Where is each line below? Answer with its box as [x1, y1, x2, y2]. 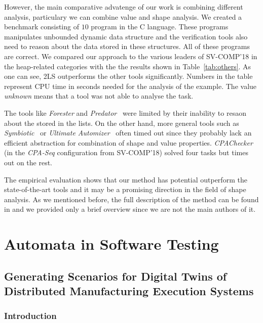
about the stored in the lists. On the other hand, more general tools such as [4, 117, 239, 128]
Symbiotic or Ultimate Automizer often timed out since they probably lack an [4, 127, 252, 138]
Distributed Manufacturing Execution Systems [4, 283, 254, 299]
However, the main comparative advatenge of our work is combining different [4, 2, 243, 12]
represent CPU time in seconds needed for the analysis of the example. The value [4, 80, 257, 91]
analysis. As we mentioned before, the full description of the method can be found [4, 194, 259, 204]
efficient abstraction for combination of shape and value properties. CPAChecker [4, 137, 253, 148]
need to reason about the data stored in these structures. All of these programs [4, 41, 250, 52]
